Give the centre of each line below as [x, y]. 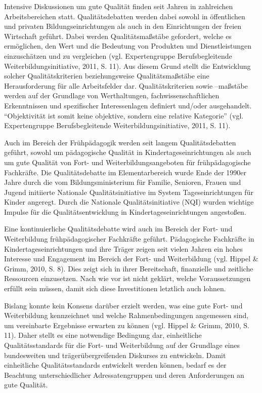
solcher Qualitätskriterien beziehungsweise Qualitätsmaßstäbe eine [107, 76]
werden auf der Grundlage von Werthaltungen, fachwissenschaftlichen [112, 95]
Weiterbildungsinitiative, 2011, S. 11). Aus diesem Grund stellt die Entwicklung [127, 66]
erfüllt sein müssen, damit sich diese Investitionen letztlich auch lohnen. [115, 288]
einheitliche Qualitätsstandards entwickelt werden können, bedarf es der [115, 365]
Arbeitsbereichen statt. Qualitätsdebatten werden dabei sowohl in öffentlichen [125, 16]
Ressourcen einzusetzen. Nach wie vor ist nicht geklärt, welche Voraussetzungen [127, 278]
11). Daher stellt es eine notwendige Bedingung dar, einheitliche [103, 335]
